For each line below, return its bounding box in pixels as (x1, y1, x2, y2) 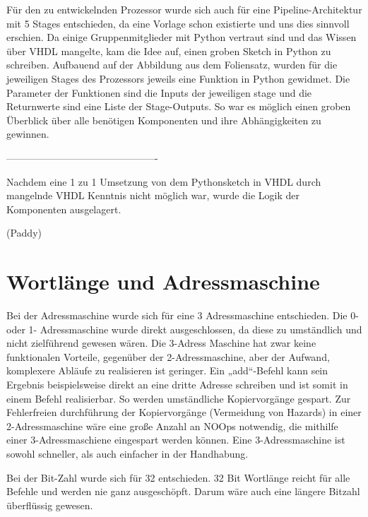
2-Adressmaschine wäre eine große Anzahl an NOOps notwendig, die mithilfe (6, 418, 338, 433)
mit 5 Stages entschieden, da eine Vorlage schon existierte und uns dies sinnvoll (6, 16, 350, 30)
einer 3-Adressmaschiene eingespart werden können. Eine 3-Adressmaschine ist (6, 432, 345, 447)
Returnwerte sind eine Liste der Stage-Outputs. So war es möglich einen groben (6, 99, 351, 114)
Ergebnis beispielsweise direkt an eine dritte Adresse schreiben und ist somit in (6, 377, 348, 391)
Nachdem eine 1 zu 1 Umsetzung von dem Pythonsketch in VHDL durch (6, 174, 321, 189)
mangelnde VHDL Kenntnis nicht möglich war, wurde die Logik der (6, 188, 299, 203)
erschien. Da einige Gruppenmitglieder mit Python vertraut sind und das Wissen (6, 30, 357, 44)
